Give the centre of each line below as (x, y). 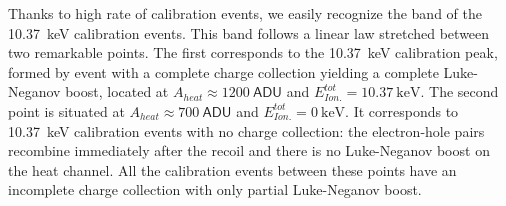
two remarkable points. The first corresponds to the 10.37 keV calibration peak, (253, 52)
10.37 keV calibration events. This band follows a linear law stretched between (249, 32)
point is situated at (66, 110)
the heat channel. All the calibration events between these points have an (232, 169)
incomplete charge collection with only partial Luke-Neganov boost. (215, 189)
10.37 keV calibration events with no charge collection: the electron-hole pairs (246, 130)
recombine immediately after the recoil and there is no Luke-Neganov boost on (249, 150)
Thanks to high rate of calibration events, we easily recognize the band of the (245, 13)
